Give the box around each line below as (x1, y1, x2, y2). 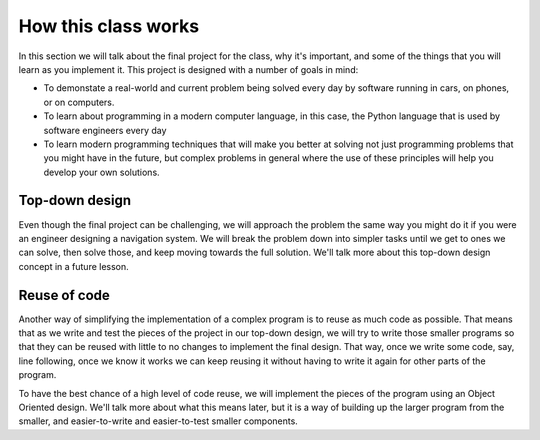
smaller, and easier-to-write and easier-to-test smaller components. (18, 415, 299, 427)
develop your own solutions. (43, 166, 160, 178)
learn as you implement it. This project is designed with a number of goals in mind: (18, 63, 359, 75)
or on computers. (43, 96, 115, 108)
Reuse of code (18, 286, 110, 304)
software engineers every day (43, 124, 167, 136)
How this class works (18, 15, 200, 37)
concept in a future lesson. (18, 260, 129, 272)
